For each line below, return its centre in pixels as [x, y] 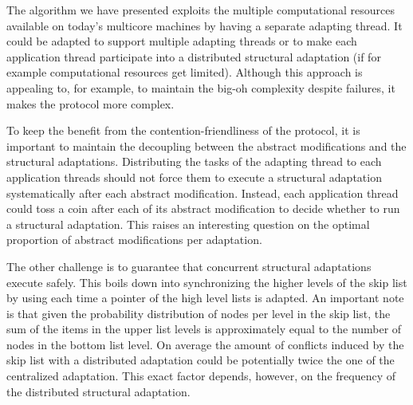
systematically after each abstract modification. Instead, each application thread [203, 193]
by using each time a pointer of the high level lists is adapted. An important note [205, 298]
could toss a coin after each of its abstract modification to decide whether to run [203, 208]
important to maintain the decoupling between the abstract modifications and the [206, 145]
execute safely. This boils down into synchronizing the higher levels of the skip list [207, 282]
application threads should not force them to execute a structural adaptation [194, 177]
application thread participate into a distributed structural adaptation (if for [194, 56]
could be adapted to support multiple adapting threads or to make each [182, 41]
